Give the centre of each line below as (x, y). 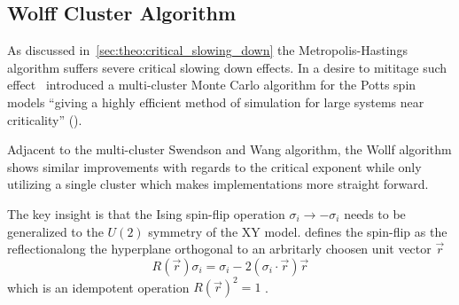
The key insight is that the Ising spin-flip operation (146, 213)
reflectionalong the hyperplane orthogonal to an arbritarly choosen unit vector (219, 249)
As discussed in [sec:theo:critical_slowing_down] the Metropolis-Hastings (207, 50)
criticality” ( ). (45, 119)
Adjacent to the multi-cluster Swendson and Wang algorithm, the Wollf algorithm (229, 149)
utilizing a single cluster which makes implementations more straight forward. (218, 184)
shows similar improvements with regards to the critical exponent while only (214, 166)
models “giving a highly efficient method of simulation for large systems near (216, 102)
